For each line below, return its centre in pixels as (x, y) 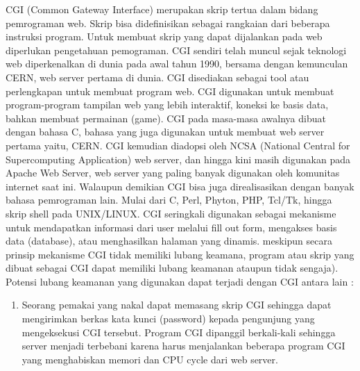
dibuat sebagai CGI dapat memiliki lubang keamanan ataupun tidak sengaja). (172, 268)
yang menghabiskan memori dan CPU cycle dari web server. (150, 359)
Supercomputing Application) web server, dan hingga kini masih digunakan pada (178, 159)
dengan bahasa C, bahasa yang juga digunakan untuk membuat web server (165, 132)
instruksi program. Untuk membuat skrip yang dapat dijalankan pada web (164, 36)
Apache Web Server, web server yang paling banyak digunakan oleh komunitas (173, 173)
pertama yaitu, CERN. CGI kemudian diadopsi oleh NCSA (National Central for (178, 145)
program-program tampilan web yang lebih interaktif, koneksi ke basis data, (167, 105)
